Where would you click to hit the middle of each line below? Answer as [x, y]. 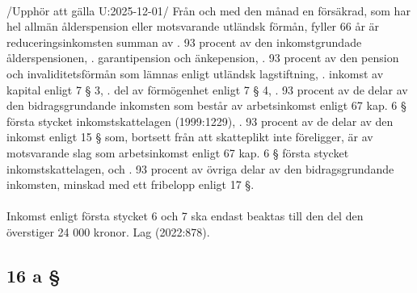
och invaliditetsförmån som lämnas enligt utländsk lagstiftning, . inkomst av [195, 73]
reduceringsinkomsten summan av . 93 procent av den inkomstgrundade [184, 42]
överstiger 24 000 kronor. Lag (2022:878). [108, 231]
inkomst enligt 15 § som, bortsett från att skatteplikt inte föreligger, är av [190, 137]
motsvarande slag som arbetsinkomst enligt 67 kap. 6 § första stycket [178, 152]
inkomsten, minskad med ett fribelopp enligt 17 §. [131, 184]
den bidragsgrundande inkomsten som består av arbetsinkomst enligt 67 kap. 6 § [206, 105]
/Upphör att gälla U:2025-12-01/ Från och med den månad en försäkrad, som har [208, 10]
